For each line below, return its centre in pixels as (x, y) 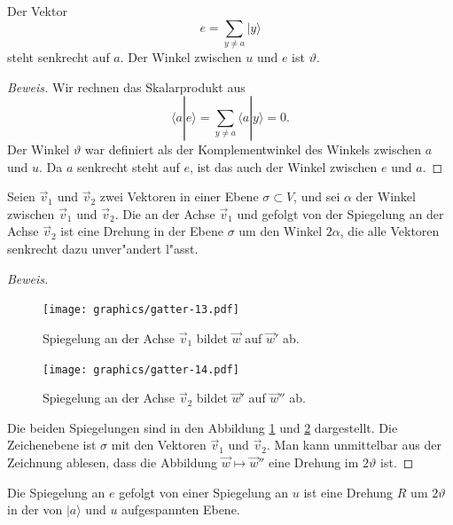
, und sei (317, 196)
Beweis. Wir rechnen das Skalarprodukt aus (126, 86)
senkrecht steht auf (129, 166)
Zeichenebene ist (52, 445)
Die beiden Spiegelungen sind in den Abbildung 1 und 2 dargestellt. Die (203, 427)
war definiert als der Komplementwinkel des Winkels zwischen (253, 149)
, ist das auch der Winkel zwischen (283, 166)
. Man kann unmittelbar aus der (354, 445)
